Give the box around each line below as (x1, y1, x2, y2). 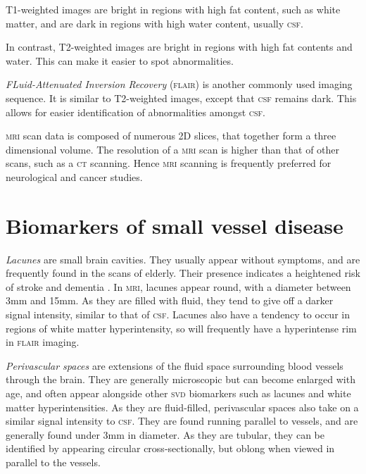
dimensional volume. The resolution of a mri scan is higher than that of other (6, 142, 340, 156)
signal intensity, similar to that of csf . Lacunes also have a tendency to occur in (6, 307, 350, 322)
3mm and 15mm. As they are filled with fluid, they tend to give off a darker (6, 293, 334, 308)
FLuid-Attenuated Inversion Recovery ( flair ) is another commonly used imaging (6, 77, 353, 92)
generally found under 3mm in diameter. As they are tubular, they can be (6, 427, 324, 442)
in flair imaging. (6, 335, 80, 349)
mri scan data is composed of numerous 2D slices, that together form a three (6, 128, 336, 143)
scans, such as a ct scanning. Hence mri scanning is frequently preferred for (6, 156, 332, 170)
